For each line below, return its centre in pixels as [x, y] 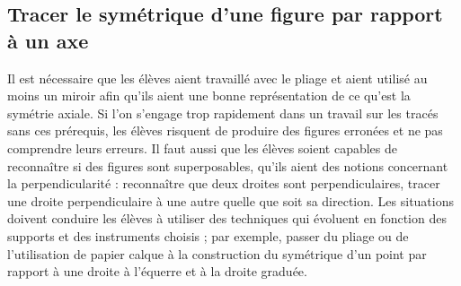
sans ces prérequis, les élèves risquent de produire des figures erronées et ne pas [225, 130]
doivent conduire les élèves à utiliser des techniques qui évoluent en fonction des [227, 218]
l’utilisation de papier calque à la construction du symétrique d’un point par [217, 253]
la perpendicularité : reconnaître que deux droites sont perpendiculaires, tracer [224, 183]
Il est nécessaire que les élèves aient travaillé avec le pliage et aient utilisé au [217, 78]
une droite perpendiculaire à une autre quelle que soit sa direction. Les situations [231, 200]
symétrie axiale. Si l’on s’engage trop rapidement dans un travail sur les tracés [223, 113]
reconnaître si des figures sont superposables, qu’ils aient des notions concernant [228, 165]
